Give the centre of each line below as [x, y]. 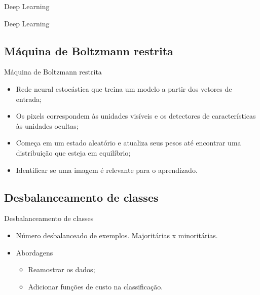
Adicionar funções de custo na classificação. [96, 286]
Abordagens [34, 252]
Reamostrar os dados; [62, 269]
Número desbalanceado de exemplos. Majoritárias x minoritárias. [117, 235]
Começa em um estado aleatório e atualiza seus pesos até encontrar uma [128, 143]
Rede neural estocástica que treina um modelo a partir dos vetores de [124, 88]
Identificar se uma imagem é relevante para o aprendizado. [107, 170]
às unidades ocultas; [47, 125]
